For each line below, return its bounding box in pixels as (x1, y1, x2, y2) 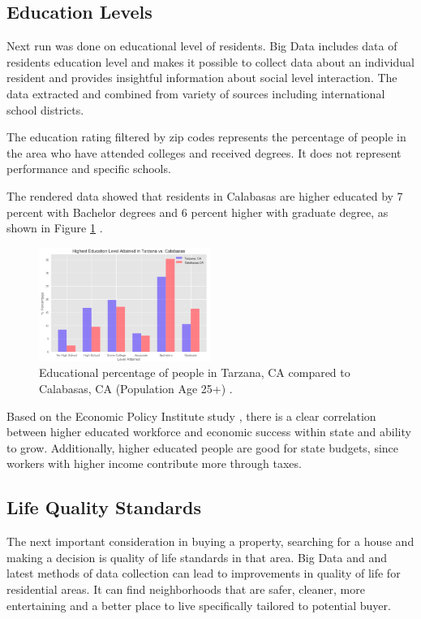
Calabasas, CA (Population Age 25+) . (39, 380, 233, 397)
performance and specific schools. (6, 160, 171, 177)
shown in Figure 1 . (6, 219, 103, 236)
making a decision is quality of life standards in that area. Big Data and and (6, 548, 388, 565)
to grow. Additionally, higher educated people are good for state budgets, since (6, 439, 399, 456)
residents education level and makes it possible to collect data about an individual (6, 53, 415, 70)
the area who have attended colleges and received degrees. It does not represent (6, 144, 402, 161)
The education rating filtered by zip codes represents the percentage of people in (6, 128, 406, 145)
